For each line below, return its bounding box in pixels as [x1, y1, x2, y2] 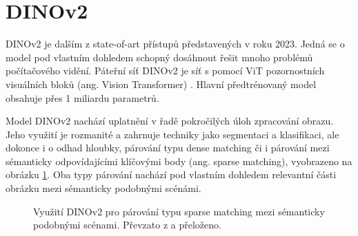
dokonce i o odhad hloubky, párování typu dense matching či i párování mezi [6, 140, 330, 155]
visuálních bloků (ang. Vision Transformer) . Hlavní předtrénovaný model [6, 76, 317, 91]
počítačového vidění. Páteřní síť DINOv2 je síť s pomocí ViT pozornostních [6, 63, 325, 78]
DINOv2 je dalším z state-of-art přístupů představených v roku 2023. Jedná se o [6, 36, 345, 51]
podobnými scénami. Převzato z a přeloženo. [33, 217, 221, 232]
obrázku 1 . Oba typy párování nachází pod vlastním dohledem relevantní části [6, 167, 337, 182]
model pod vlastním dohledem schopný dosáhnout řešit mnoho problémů [6, 50, 313, 64]
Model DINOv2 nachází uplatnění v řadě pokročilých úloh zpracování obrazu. [6, 114, 334, 128]
